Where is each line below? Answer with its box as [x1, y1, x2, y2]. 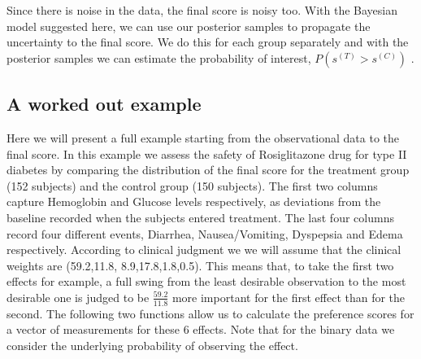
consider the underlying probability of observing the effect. [7, 336, 298, 353]
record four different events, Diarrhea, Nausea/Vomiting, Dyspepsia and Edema [7, 225, 403, 242]
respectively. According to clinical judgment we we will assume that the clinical [7, 241, 401, 258]
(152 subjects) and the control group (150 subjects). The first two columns [7, 177, 378, 194]
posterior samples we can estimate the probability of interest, [7, 49, 311, 66]
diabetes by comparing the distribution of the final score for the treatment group [7, 161, 410, 178]
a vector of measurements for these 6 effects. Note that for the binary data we [7, 321, 395, 338]
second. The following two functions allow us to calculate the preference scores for [7, 304, 414, 322]
